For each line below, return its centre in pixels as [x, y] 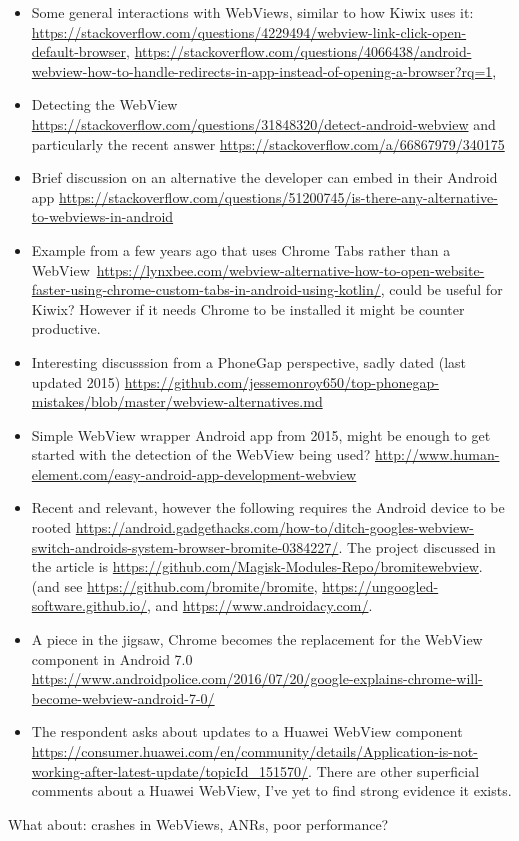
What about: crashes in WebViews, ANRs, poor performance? [198, 823]
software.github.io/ [89, 605]
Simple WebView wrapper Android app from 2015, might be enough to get [261, 434]
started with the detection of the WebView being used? [201, 454]
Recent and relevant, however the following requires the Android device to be [268, 507]
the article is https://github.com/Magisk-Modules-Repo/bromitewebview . [257, 566]
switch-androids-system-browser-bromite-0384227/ [185, 546]
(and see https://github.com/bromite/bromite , [174, 585]
